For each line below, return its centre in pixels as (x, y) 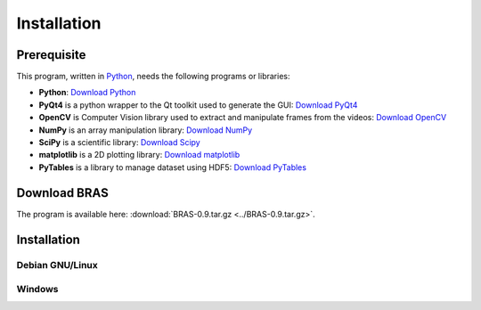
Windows (37, 290)
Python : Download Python (87, 93)
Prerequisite (51, 55)
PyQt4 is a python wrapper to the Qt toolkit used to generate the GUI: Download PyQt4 (198, 105)
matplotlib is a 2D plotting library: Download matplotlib (139, 155)
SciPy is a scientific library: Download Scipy (119, 143)
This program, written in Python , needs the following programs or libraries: (153, 77)
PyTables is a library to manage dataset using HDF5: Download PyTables (173, 167)
